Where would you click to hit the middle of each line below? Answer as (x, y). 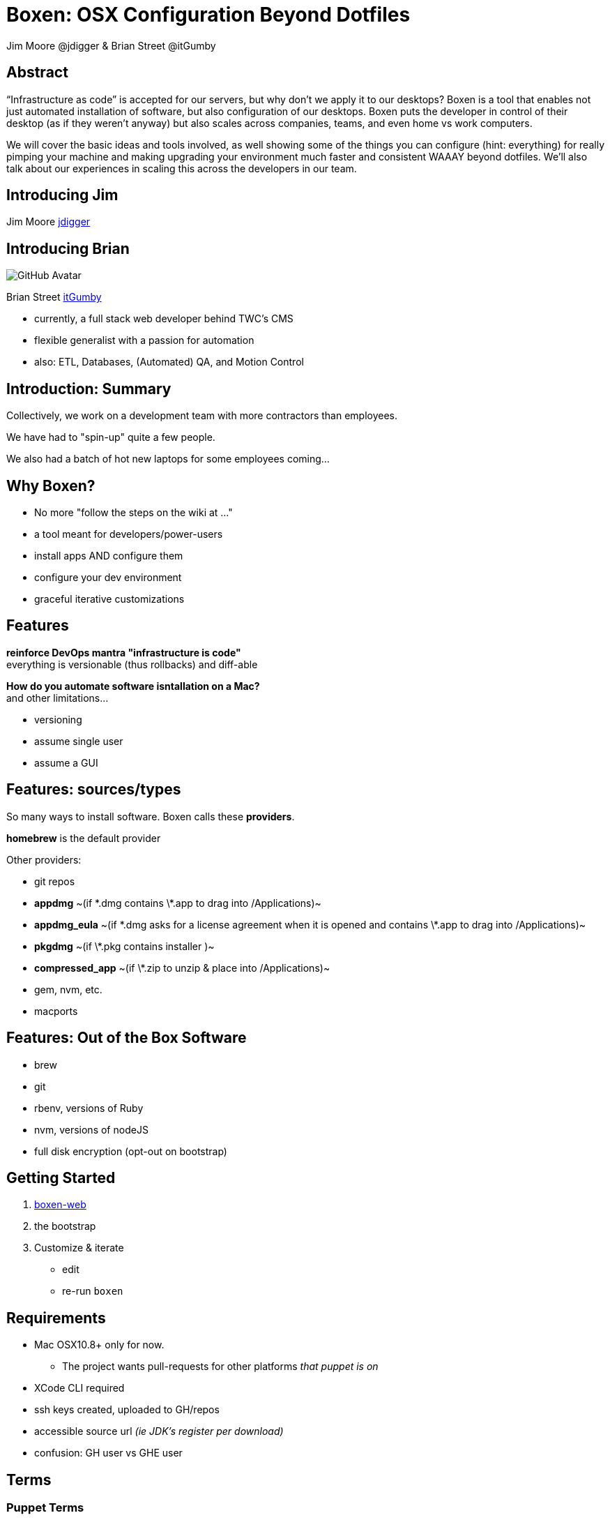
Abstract (37, 73)
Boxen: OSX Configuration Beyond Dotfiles (208, 15)
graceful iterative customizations (109, 599)
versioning (58, 719)
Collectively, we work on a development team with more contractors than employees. (202, 416)
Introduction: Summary (89, 389)
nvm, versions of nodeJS (91, 1129)
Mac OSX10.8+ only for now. (99, 1345)
